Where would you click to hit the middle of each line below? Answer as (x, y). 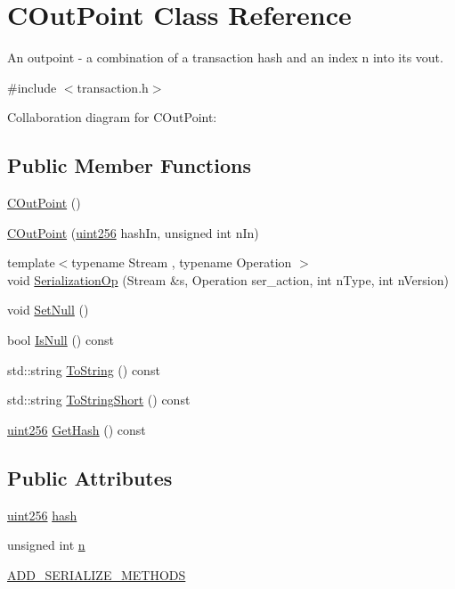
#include (32, 87)
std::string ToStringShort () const (99, 400)
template (31, 262)
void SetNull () (48, 310)
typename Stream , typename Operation (182, 262)
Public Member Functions (129, 165)
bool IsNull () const (61, 340)
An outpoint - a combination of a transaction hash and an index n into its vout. (225, 57)
